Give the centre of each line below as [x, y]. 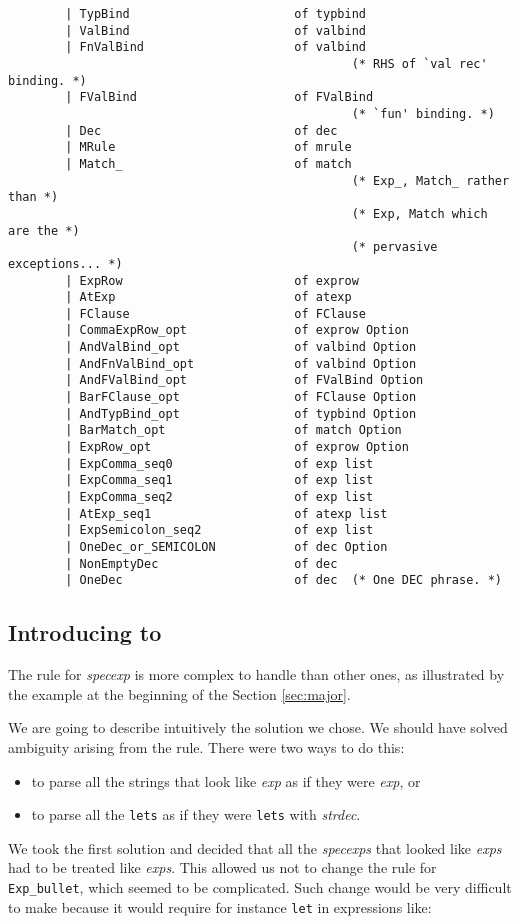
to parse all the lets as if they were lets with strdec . [196, 814]
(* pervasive [394, 247]
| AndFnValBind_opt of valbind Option [241, 363]
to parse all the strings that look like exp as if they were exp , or [226, 780]
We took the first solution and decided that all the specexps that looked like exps [255, 847]
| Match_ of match [208, 163]
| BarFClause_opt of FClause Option [241, 397]
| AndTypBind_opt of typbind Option [241, 413]
